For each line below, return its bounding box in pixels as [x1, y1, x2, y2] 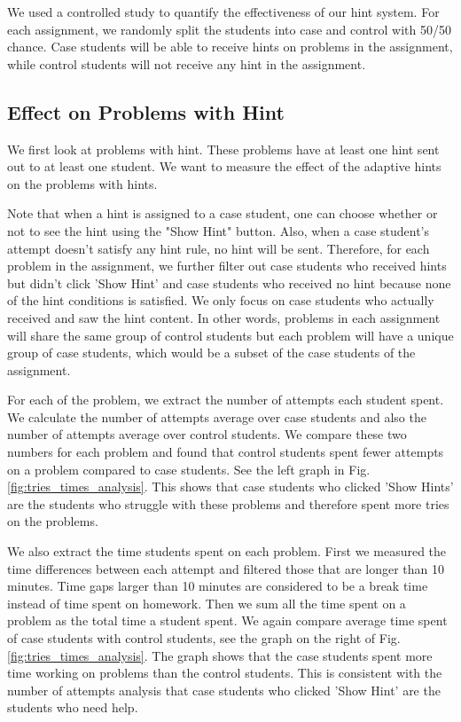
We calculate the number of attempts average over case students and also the [7, 407, 426, 426]
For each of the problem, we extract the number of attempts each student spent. [7, 390, 444, 409]
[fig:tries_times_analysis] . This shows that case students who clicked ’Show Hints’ [7, 477, 454, 496]
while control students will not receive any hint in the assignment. [7, 54, 366, 73]
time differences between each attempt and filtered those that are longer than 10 [7, 559, 444, 577]
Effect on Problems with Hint [7, 98, 285, 125]
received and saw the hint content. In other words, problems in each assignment [7, 308, 441, 326]
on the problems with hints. [7, 174, 158, 192]
